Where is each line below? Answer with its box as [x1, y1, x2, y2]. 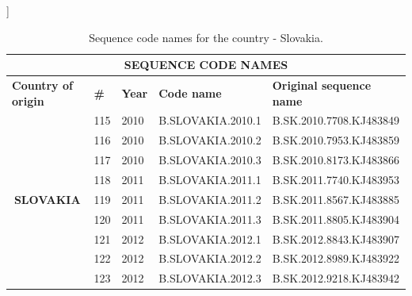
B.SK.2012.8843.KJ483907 [272, 230, 399, 247]
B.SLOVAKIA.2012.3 [158, 270, 261, 286]
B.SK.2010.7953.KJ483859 [272, 132, 399, 148]
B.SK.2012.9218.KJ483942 [272, 270, 399, 286]
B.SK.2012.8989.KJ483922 [272, 250, 399, 267]
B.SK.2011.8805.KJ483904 [272, 210, 399, 227]
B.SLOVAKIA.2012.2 [158, 250, 261, 267]
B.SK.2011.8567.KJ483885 [272, 190, 399, 207]
